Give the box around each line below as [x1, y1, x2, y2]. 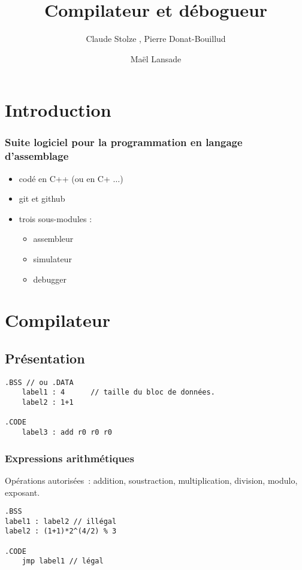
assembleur [33, 232, 74, 245]
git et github [19, 192, 65, 205]
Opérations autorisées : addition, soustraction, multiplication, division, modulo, [5, 474, 298, 486]
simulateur [33, 253, 72, 265]
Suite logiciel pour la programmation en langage [5, 135, 243, 150]
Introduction [5, 98, 111, 122]
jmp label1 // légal [22, 557, 104, 566]
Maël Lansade [130, 52, 182, 65]
